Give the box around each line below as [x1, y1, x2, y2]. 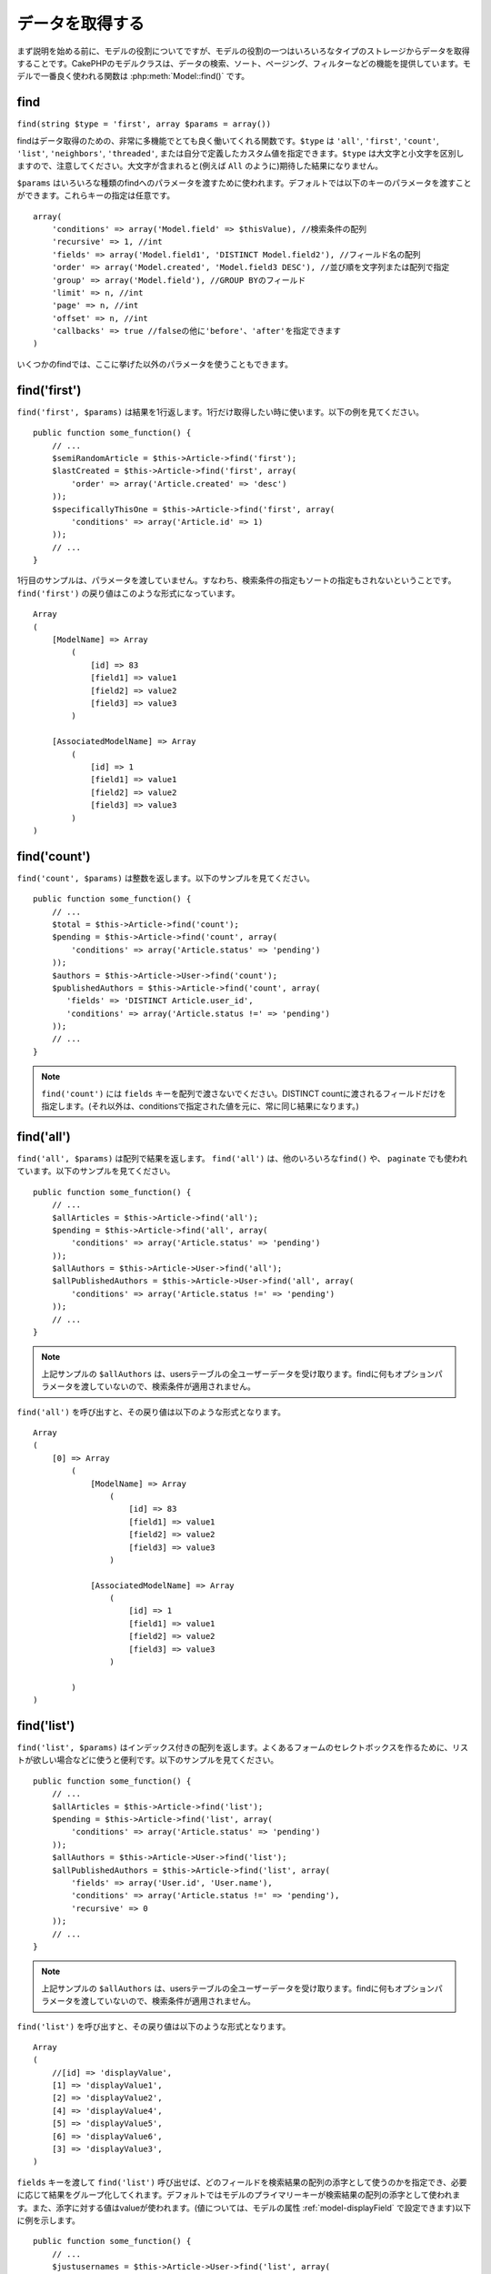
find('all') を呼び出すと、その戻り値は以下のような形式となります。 [16, 1406, 286, 1417]
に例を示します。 [16, 2215, 81, 2226]
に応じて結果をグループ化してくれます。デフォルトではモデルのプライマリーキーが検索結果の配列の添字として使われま [16, 2189, 461, 2200]
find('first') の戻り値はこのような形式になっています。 [16, 588, 240, 599]
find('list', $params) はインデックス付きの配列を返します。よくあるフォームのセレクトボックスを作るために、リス [16, 1742, 468, 1753]
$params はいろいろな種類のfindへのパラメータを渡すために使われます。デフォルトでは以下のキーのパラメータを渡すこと [16, 177, 472, 188]
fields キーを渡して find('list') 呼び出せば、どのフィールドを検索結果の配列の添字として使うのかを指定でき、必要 [16, 2177, 467, 2188]
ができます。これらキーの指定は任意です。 [16, 190, 175, 201]
